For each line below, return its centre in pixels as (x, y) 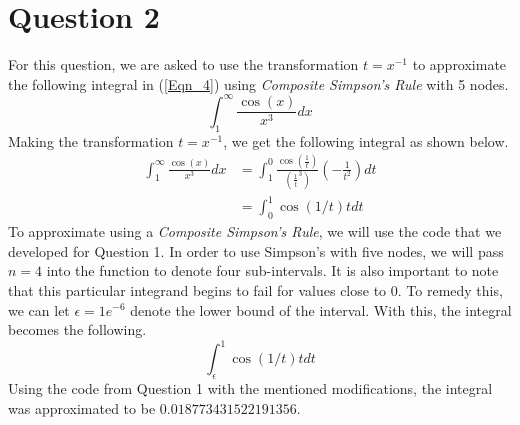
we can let (39, 309)
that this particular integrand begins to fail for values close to (197, 289)
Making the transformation (91, 140)
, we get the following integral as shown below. (366, 140)
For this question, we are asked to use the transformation (183, 64)
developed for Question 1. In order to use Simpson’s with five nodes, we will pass (256, 250)
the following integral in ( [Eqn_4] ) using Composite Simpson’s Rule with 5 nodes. (258, 83)
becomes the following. (77, 329)
